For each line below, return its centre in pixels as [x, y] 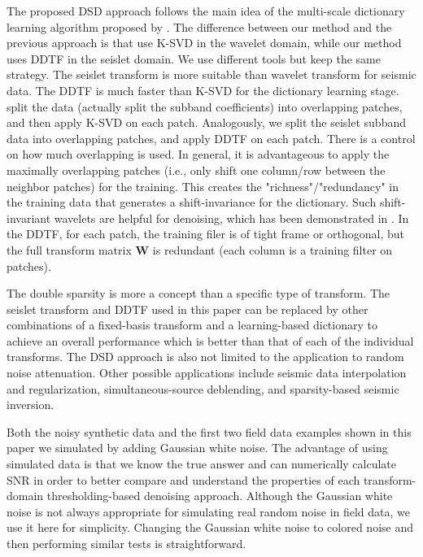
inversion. [31, 405]
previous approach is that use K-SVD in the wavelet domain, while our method [204, 43]
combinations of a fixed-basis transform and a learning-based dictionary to [192, 325]
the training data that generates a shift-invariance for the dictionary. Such [192, 202]
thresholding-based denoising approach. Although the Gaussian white [220, 496]
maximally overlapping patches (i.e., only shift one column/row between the [196, 170]
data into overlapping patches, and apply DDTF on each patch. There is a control [211, 138]
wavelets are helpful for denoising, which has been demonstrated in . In [231, 218]
